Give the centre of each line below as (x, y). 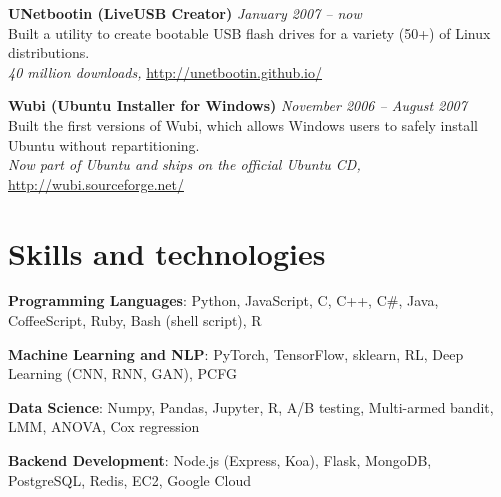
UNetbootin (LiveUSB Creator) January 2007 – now (185, 13)
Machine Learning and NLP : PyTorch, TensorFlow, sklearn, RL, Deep (236, 353)
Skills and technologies (167, 252)
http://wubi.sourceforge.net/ (96, 183)
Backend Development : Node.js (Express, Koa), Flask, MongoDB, (220, 460)
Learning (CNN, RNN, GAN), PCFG (122, 373)
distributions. (49, 52)
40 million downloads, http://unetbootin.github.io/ (165, 71)
